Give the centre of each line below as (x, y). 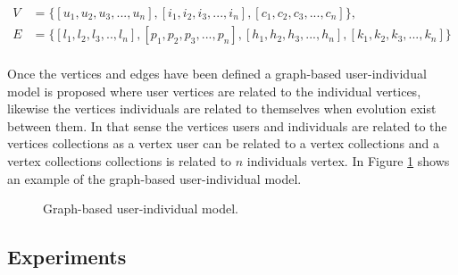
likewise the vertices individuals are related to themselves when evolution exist (222, 108)
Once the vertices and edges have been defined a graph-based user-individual (217, 74)
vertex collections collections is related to (120, 161)
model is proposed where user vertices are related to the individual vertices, (214, 91)
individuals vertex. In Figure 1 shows (348, 161)
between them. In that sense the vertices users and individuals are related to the (227, 125)
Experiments (67, 257)
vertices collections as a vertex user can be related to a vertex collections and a (223, 143)
